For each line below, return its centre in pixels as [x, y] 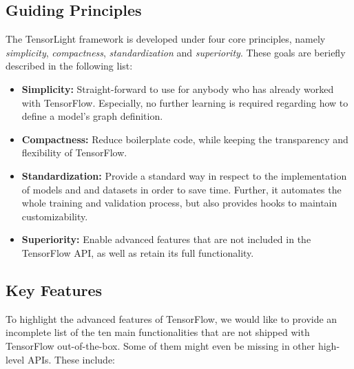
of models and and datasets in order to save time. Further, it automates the [181, 189]
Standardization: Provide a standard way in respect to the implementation [184, 175]
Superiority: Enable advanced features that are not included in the [166, 239]
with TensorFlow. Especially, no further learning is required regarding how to [185, 102]
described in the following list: [69, 66]
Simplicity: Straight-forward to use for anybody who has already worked [178, 88]
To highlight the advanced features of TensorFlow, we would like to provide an [171, 318]
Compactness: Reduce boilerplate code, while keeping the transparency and [185, 139]
